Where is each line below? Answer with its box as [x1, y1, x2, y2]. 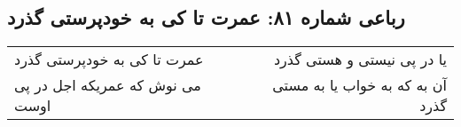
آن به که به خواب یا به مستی [272, 75, 447, 96]
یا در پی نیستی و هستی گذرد [273, 49, 447, 70]
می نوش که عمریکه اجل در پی [14, 75, 201, 96]
